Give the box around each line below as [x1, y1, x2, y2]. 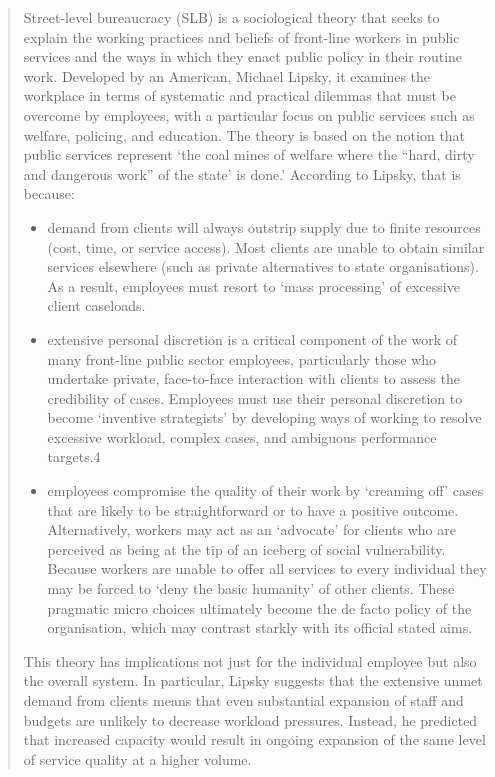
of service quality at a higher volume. [23, 748, 252, 769]
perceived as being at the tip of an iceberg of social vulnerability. [47, 538, 446, 559]
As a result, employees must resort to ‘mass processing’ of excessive [47, 275, 460, 296]
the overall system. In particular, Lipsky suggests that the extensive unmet [23, 670, 483, 691]
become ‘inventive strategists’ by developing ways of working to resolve [47, 407, 482, 428]
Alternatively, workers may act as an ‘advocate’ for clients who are [47, 519, 456, 540]
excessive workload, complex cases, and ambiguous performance [47, 426, 437, 447]
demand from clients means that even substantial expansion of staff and [23, 690, 464, 710]
